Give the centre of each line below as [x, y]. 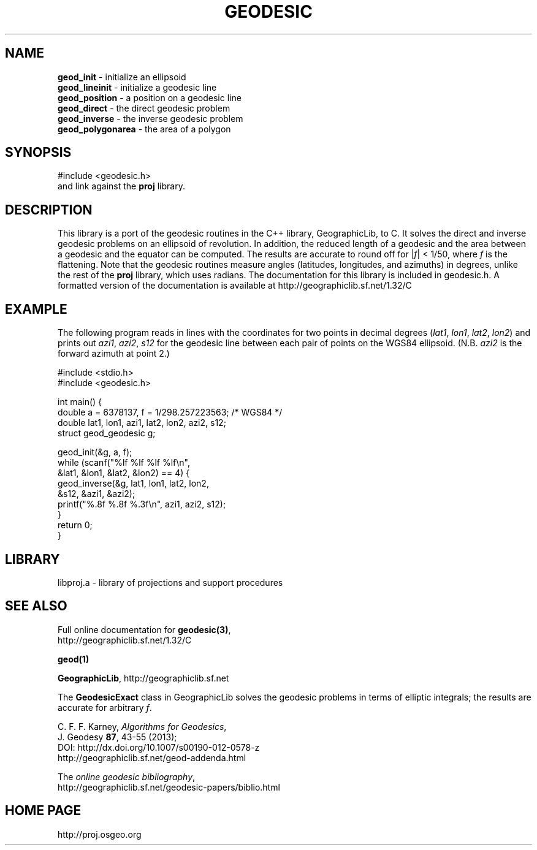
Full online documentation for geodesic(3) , [144, 629]
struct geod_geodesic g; [107, 433]
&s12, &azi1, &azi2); [97, 494]
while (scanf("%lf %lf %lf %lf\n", [124, 463]
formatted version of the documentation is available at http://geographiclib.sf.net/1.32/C [235, 286]
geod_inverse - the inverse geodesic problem [150, 118]
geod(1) [74, 659]
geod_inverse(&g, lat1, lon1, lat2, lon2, [133, 484]
